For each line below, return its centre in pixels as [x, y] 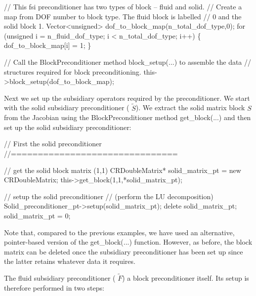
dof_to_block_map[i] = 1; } [48, 45]
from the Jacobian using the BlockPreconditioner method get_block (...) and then [128, 117]
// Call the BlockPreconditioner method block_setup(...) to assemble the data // [128, 62]
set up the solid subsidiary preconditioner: [68, 127]
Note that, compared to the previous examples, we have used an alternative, [119, 232]
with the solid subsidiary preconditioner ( [67, 107]
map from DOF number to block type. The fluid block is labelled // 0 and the [123, 16]
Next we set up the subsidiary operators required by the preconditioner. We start [127, 98]
